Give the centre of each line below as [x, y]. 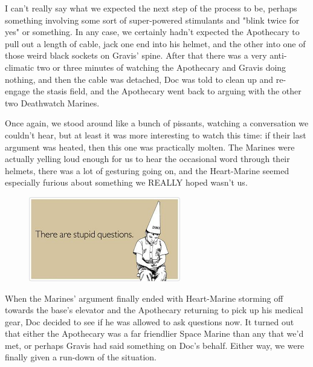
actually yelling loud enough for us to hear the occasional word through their [147, 159]
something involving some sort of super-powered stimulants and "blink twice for [152, 20]
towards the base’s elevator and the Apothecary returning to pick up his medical [154, 310]
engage [18, 91]
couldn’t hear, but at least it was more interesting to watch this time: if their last [156, 135]
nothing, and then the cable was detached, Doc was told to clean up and [139, 79]
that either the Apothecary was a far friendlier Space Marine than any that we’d [154, 333]
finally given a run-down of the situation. [81, 357]
